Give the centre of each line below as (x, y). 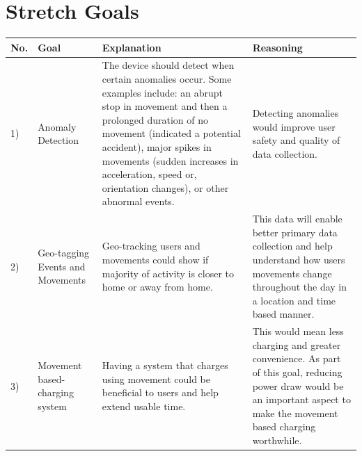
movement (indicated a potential (171, 133)
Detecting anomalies (296, 113)
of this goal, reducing (297, 372)
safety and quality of (296, 140)
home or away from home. (157, 287)
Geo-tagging (64, 253)
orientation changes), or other (165, 187)
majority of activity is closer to (168, 273)
